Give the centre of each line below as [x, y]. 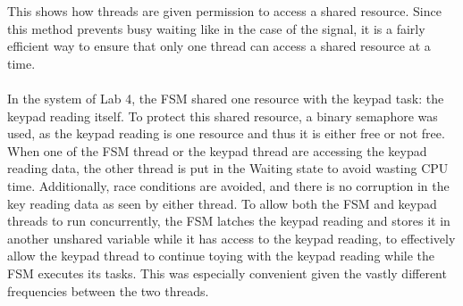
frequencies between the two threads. [108, 290]
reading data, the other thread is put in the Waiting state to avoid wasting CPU [228, 168]
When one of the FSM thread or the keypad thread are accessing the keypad [217, 150]
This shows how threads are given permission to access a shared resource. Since [224, 11]
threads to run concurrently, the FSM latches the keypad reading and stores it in [229, 221]
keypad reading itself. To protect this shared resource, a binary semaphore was [223, 116]
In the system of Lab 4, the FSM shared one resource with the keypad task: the [226, 98]
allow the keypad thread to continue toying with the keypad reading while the [221, 256]
